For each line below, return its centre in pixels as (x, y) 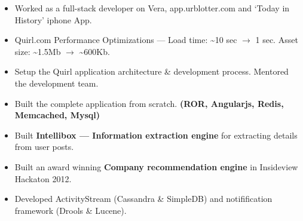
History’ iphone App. (53, 19)
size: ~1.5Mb (38, 51)
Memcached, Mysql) (57, 115)
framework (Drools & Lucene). (71, 210)
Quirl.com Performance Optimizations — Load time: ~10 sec (126, 40)
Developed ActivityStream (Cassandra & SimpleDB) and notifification (143, 199)
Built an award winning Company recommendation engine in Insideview (156, 166)
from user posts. (44, 147)
